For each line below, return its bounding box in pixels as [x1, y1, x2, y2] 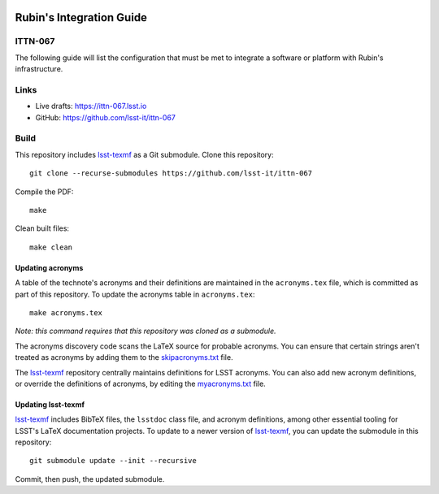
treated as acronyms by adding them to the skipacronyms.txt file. [15, 353, 233, 362]
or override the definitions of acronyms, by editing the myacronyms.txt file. [15, 379, 266, 388]
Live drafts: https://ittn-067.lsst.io [35, 102, 147, 111]
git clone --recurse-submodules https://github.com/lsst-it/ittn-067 [29, 169, 313, 178]
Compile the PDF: [15, 187, 74, 197]
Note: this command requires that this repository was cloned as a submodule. [15, 326, 276, 336]
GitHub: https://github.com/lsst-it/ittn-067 [35, 112, 176, 122]
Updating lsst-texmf [15, 399, 85, 409]
